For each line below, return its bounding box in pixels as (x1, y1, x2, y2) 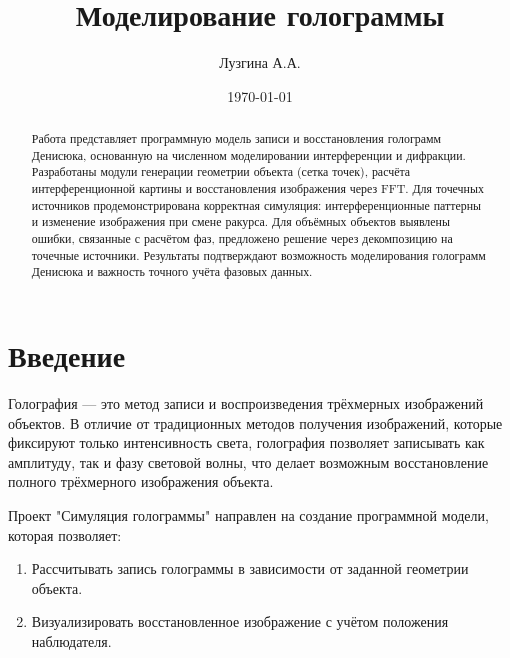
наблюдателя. (31, 630, 112, 651)
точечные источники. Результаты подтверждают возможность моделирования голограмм (31, 246, 486, 263)
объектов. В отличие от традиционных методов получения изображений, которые (8, 412, 503, 433)
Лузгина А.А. (219, 52, 301, 73)
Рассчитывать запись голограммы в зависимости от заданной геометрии (31, 558, 469, 579)
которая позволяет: (8, 524, 122, 545)
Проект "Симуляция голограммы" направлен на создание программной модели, (8, 504, 489, 525)
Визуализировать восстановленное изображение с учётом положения (31, 611, 449, 632)
